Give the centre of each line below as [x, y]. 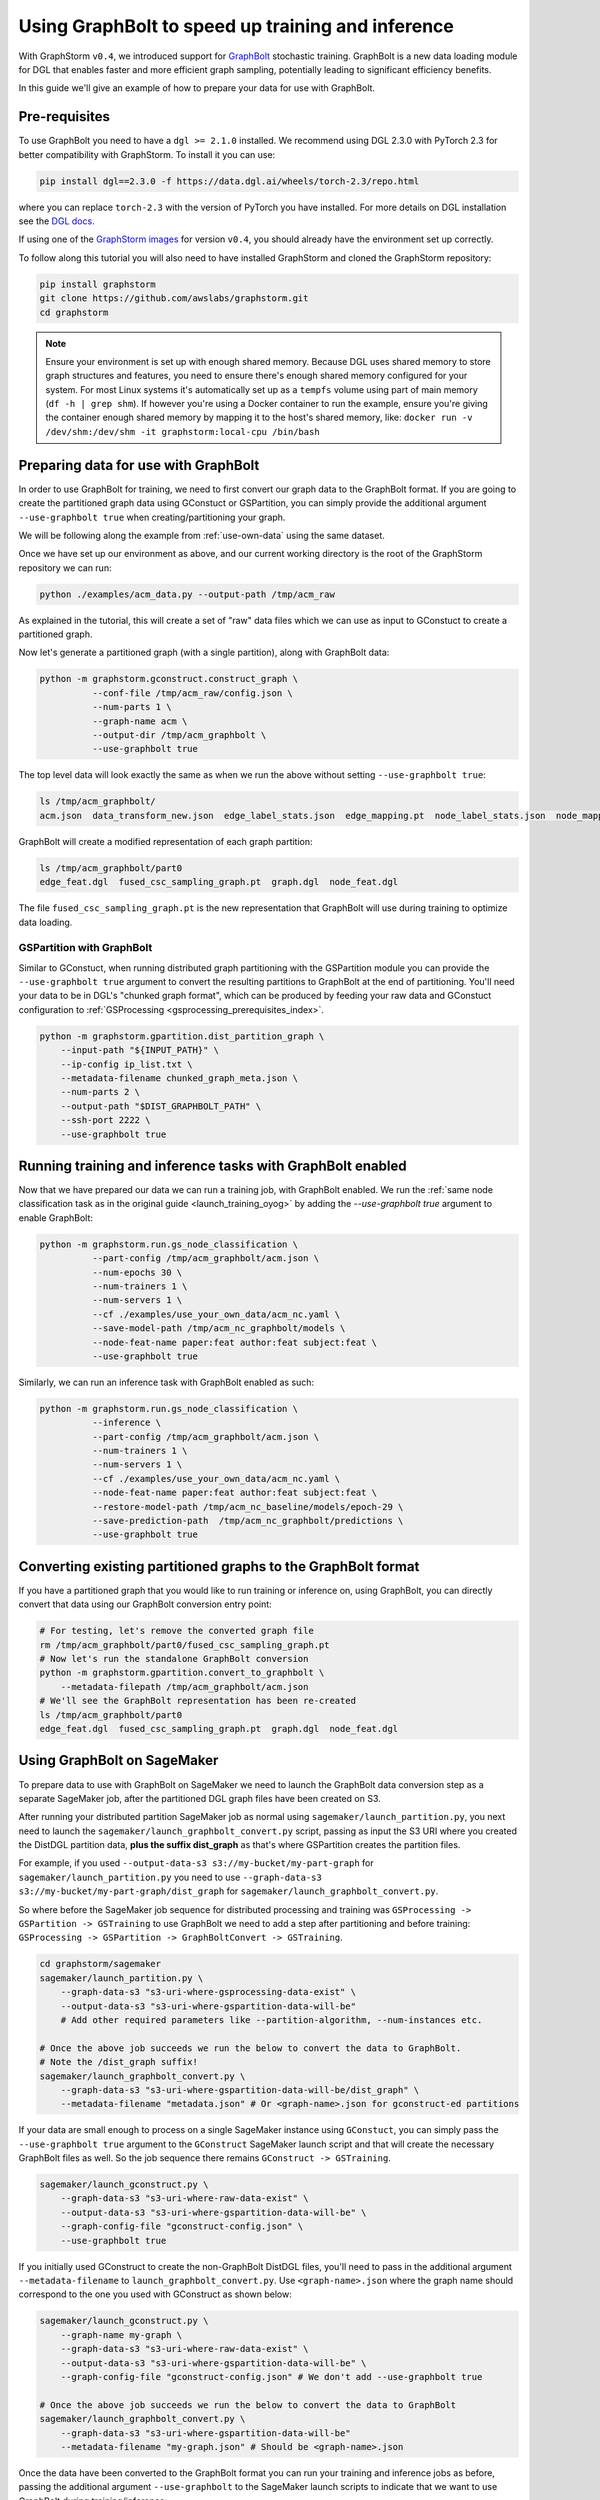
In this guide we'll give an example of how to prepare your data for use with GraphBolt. [196, 88]
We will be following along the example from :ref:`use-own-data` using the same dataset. [201, 535]
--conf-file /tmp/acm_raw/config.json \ [192, 693]
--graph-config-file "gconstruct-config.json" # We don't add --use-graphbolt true [271, 2376]
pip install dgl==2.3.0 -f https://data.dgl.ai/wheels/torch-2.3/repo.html [229, 181]
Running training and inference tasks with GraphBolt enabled [212, 1165]
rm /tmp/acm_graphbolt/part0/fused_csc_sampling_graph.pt [184, 1644]
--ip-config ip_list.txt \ [127, 1064]
